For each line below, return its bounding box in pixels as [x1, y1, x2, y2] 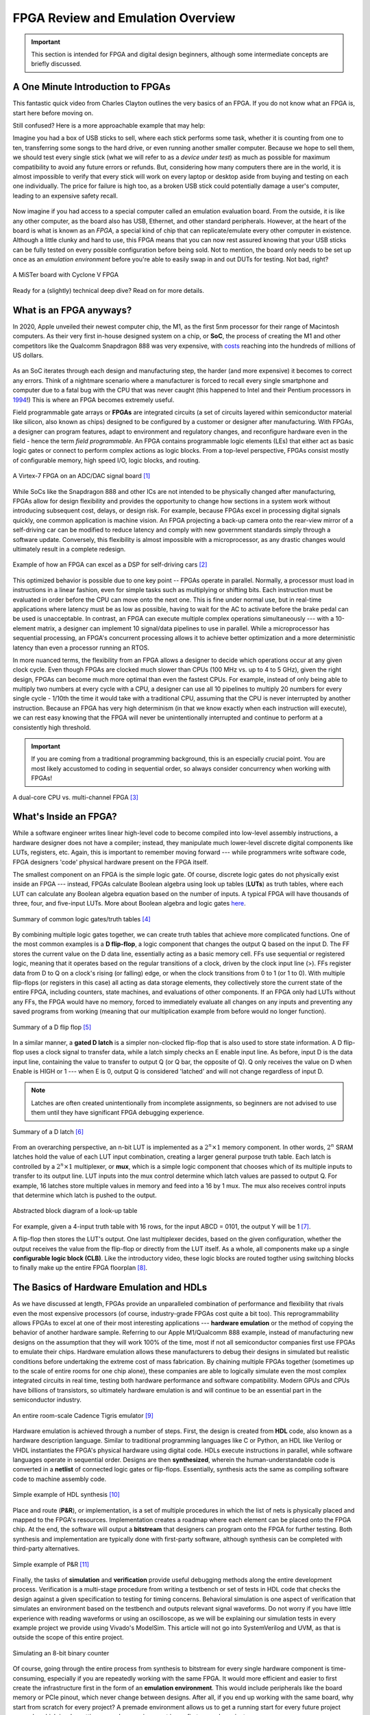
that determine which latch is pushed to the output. [12, 1191, 157, 1199]
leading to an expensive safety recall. [12, 191, 118, 200]
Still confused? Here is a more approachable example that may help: [12, 121, 206, 130]
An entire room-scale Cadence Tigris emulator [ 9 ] [12, 1411, 154, 1419]
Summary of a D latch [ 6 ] [12, 1127, 84, 1135]
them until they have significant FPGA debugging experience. [31, 1109, 205, 1117]
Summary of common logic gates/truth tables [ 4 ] [12, 914, 151, 923]
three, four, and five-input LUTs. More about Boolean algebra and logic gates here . [12, 899, 246, 908]
